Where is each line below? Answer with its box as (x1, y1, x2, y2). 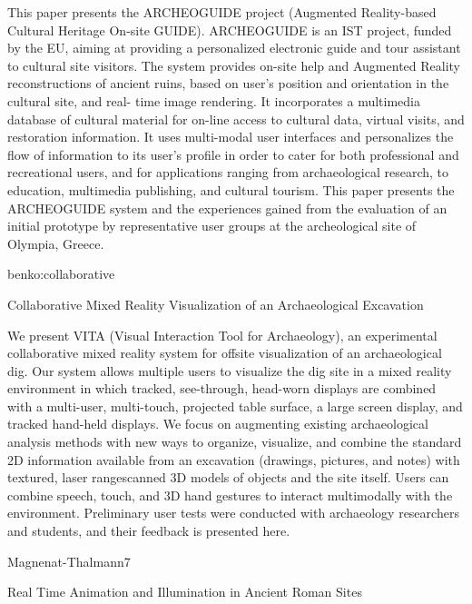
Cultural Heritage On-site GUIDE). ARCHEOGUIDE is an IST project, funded (7, 20, 452, 39)
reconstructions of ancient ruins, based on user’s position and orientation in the (7, 74, 449, 93)
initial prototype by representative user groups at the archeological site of (7, 216, 417, 235)
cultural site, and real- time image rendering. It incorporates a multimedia (7, 91, 420, 110)
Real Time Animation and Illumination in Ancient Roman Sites (7, 582, 362, 601)
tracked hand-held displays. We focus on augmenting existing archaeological (7, 414, 428, 433)
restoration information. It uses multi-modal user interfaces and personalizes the (7, 127, 454, 146)
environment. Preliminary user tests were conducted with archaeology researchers (7, 503, 459, 522)
